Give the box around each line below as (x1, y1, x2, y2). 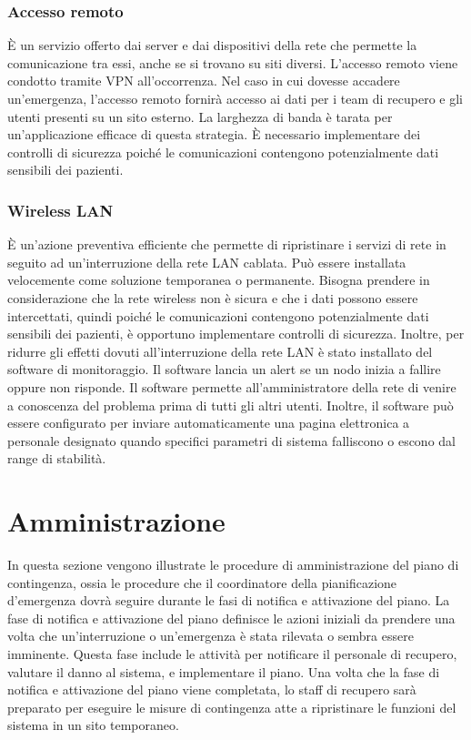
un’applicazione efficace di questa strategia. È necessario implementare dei (7, 125, 421, 144)
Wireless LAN (7, 198, 114, 221)
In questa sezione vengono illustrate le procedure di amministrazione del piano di (7, 555, 459, 574)
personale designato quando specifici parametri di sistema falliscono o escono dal (7, 431, 456, 450)
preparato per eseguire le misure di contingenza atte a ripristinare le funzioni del (7, 697, 456, 716)
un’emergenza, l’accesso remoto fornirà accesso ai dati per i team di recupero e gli (7, 89, 464, 107)
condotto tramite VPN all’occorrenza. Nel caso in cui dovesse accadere (7, 71, 400, 90)
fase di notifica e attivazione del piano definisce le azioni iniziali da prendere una (7, 608, 456, 627)
